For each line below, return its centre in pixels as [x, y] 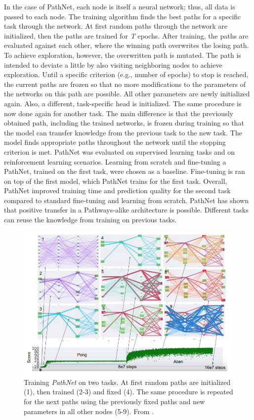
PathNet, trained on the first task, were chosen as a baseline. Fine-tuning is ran [125, 171]
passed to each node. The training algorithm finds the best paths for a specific [123, 16]
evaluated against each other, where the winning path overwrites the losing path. [127, 45]
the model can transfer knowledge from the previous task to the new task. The [123, 132]
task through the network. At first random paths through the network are [116, 26]
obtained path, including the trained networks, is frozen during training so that [124, 123]
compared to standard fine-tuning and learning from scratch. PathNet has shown [127, 200]
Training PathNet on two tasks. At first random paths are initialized [127, 382]
